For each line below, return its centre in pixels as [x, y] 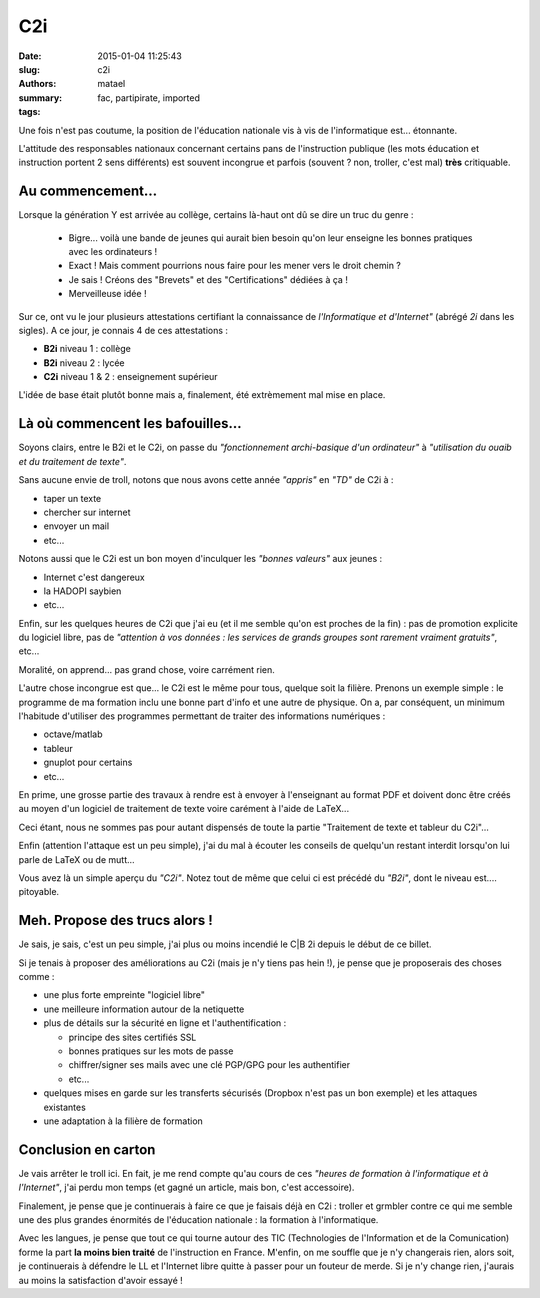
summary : [40, 97]
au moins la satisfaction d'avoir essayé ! [101, 1280]
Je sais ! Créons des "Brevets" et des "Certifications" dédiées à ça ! [208, 279]
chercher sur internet [87, 512]
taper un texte [72, 498]
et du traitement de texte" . [72, 461]
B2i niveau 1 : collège [87, 349]
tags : [29, 112]
